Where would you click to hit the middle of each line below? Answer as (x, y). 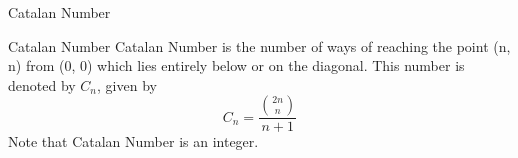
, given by (127, 84)
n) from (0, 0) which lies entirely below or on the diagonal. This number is (236, 65)
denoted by (42, 84)
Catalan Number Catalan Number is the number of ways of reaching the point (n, (259, 45)
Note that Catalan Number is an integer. (133, 141)
